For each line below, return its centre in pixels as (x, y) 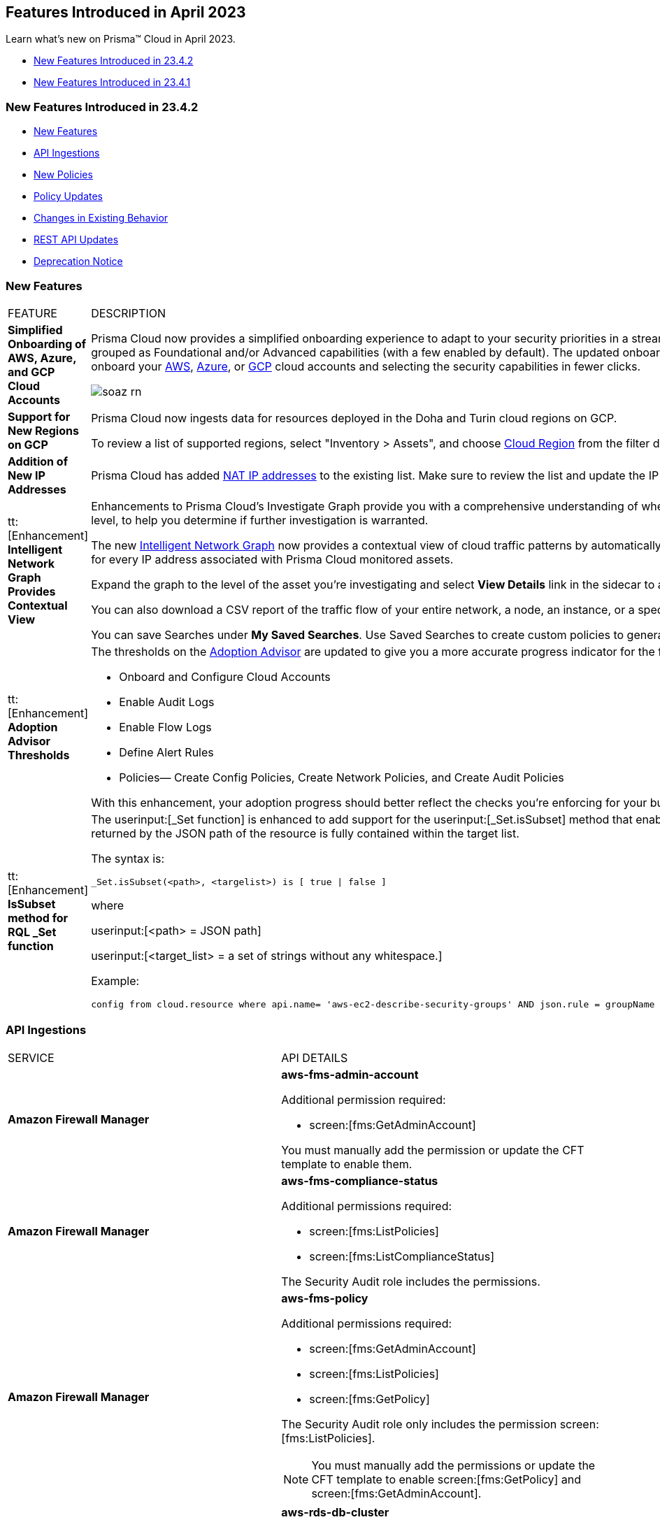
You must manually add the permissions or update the (453, 1465)
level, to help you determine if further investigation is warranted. (260, 520)
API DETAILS (315, 1057)
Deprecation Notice (78, 261)
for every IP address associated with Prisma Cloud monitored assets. (272, 559)
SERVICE (31, 1057)
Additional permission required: (364, 1099)
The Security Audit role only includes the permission (419, 1424)
